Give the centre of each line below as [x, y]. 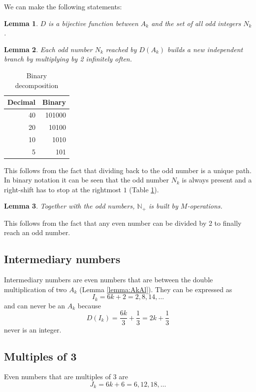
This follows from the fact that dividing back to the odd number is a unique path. [128, 170]
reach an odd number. [37, 232]
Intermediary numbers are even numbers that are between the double [109, 280]
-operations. [205, 206]
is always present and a [217, 180]
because [89, 305]
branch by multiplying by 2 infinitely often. [68, 59]
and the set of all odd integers [196, 23]
